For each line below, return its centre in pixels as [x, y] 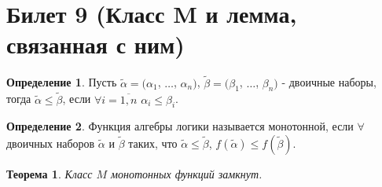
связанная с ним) [95, 44]
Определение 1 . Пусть [62, 82]
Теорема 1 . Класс [50, 173]
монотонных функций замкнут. [187, 173]
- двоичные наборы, [329, 82]
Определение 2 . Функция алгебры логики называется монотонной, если [180, 126]
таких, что [153, 143]
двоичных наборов [51, 143]
